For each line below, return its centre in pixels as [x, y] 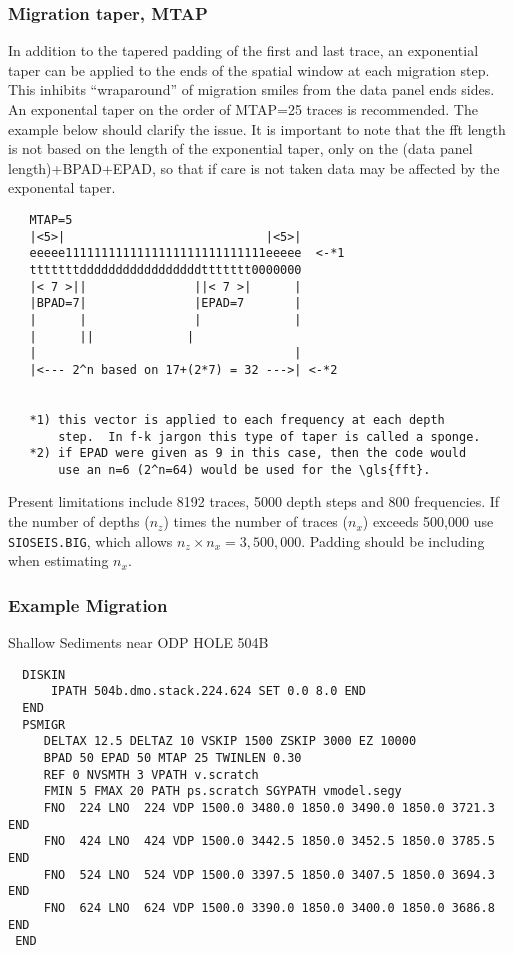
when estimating [58, 560]
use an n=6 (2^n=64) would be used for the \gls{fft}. [244, 469]
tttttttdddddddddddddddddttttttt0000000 [165, 269]
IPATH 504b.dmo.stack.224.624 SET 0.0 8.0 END [208, 691]
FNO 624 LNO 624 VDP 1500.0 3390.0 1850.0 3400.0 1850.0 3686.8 [269, 907]
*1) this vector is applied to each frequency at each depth [237, 419]
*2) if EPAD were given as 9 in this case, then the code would [248, 453]
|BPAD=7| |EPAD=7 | [165, 303]
